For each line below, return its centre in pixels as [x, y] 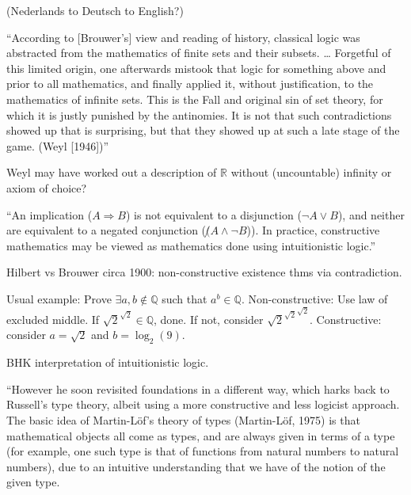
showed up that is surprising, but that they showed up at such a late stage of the [203, 130]
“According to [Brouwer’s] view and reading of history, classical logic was [183, 37]
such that [185, 298]
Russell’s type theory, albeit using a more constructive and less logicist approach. [203, 404]
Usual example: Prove [59, 298]
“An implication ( [49, 214]
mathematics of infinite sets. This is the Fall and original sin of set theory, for [195, 99]
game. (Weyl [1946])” [58, 145]
